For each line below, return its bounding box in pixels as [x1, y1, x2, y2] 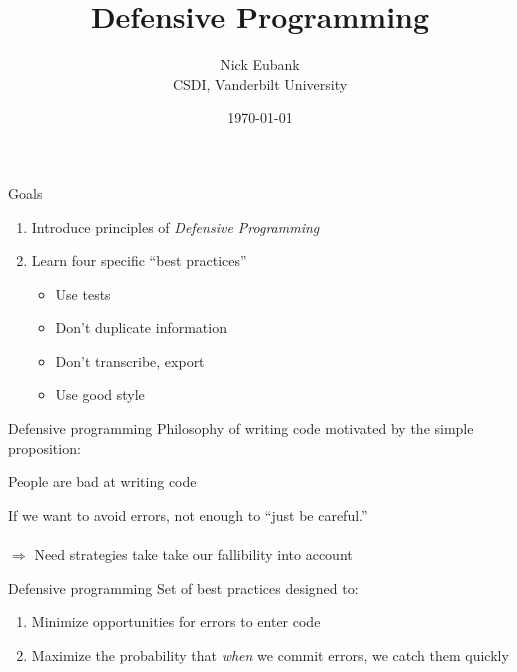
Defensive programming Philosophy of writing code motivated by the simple [8, 418, 474, 439]
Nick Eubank [220, 54, 300, 75]
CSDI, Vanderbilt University [172, 73, 348, 94]
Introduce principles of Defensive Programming [31, 216, 320, 237]
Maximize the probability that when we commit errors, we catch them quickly [31, 644, 509, 665]
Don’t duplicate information [55, 317, 227, 338]
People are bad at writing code [8, 471, 197, 492]
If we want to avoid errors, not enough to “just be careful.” [8, 504, 368, 525]
